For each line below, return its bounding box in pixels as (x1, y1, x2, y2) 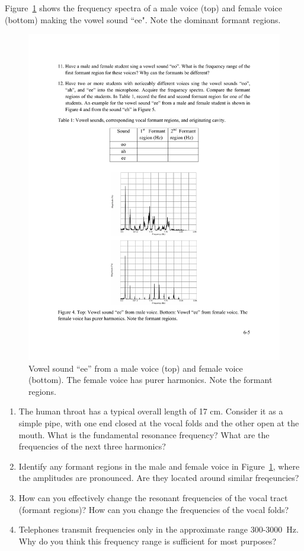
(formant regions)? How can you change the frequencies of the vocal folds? (18, 503, 289, 515)
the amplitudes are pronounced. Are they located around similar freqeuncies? (18, 471, 299, 484)
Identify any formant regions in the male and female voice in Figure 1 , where (18, 460, 300, 472)
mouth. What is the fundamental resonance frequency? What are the (18, 428, 270, 441)
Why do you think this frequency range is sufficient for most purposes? (18, 534, 277, 547)
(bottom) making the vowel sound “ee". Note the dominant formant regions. (5, 13, 281, 26)
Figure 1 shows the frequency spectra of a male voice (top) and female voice (5, 2, 282, 14)
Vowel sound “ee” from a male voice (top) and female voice (28, 362, 243, 374)
